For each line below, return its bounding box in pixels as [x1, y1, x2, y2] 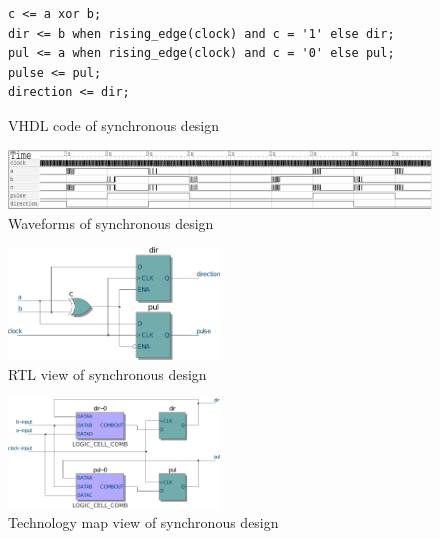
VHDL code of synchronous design [8, 114, 220, 135]
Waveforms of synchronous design [8, 212, 214, 233]
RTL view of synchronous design [8, 363, 207, 384]
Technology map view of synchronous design [8, 512, 279, 533]
